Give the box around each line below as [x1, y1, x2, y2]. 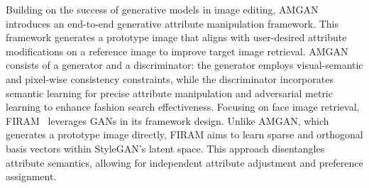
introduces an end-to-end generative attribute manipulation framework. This [6, 16, 338, 31]
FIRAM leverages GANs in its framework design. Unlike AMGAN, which [6, 113, 329, 128]
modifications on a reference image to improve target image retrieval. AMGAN [6, 43, 348, 58]
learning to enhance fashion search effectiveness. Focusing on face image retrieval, [6, 99, 360, 114]
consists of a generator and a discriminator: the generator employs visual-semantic [6, 57, 363, 72]
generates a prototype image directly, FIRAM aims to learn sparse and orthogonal [6, 127, 363, 142]
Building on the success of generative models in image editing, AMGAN [6, 2, 319, 16]
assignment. [6, 169, 57, 184]
